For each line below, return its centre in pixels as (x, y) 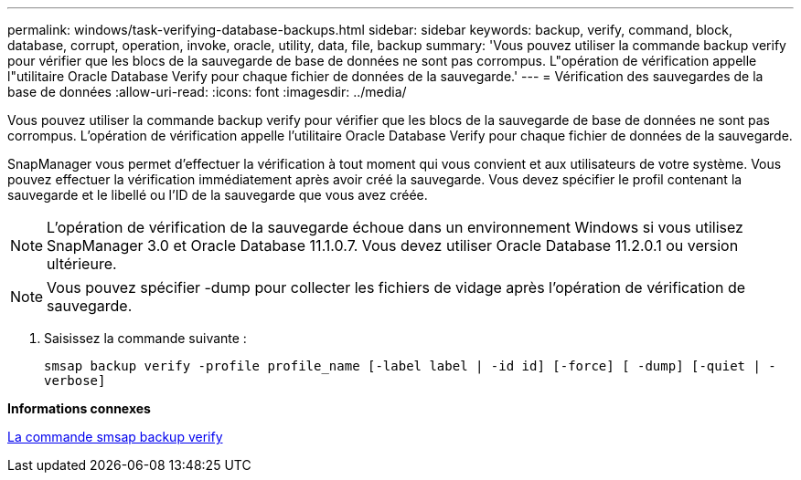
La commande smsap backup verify (115, 437)
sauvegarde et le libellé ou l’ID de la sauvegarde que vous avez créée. (218, 195)
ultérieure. (82, 264)
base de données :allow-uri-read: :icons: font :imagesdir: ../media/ (207, 92)
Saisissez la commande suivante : (145, 338)
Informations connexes (79, 408)
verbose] (75, 381)
